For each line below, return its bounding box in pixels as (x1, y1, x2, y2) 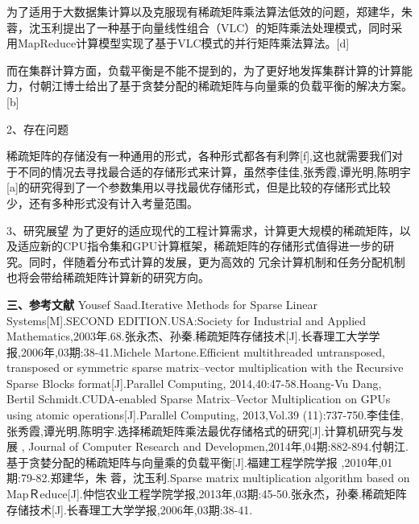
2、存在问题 (6, 120, 68, 137)
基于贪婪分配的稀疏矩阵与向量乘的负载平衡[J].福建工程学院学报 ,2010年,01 (6, 453, 393, 470)
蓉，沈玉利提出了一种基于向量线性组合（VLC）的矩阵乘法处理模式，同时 (6, 19, 392, 35)
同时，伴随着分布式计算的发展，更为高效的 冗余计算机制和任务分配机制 (28, 253, 405, 270)
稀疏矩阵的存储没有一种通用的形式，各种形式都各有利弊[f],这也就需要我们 (6, 147, 392, 164)
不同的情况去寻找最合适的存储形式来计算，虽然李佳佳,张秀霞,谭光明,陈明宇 (17, 163, 411, 179)
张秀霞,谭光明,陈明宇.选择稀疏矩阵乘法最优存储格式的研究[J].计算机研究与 (6, 422, 392, 439)
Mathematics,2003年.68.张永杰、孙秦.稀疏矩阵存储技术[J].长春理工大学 (6, 328, 369, 345)
